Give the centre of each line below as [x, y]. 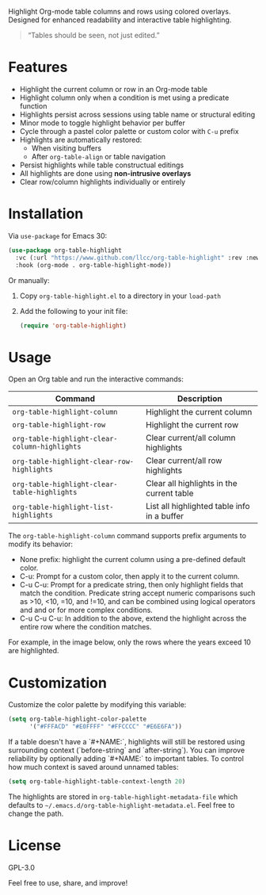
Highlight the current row [192, 425]
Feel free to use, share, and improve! [68, 882]
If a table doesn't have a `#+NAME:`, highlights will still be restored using [127, 742]
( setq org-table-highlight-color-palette [78, 719]
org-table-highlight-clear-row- [73, 462]
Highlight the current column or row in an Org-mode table [114, 89]
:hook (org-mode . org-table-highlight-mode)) [93, 265]
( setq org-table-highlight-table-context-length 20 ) [97, 782]
